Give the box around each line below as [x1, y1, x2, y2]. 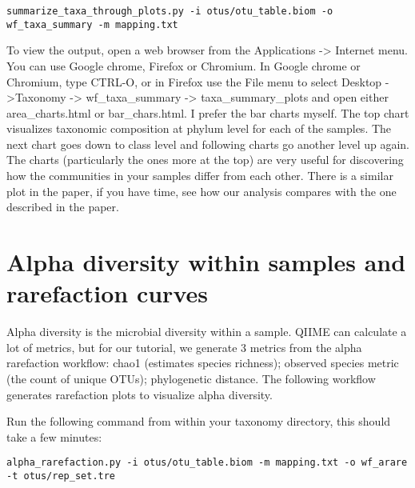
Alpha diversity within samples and [6, 246, 406, 278]
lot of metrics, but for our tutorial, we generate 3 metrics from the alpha [6, 338, 362, 355]
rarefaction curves [6, 277, 208, 310]
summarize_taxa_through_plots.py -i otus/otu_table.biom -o [6, 6, 333, 17]
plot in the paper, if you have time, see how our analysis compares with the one [6, 182, 397, 199]
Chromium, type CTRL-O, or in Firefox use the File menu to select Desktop [6, 73, 382, 90]
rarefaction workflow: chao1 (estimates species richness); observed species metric [6, 354, 399, 371]
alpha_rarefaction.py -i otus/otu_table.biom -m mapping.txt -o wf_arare [6, 457, 408, 469]
